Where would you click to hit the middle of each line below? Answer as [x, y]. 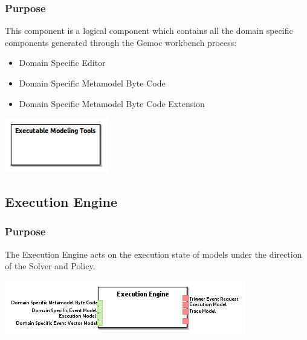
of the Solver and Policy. [50, 266]
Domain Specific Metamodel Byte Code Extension [112, 103]
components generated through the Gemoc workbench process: [121, 42]
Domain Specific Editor [62, 63]
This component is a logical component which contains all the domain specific [149, 31]
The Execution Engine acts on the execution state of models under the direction [153, 254]
